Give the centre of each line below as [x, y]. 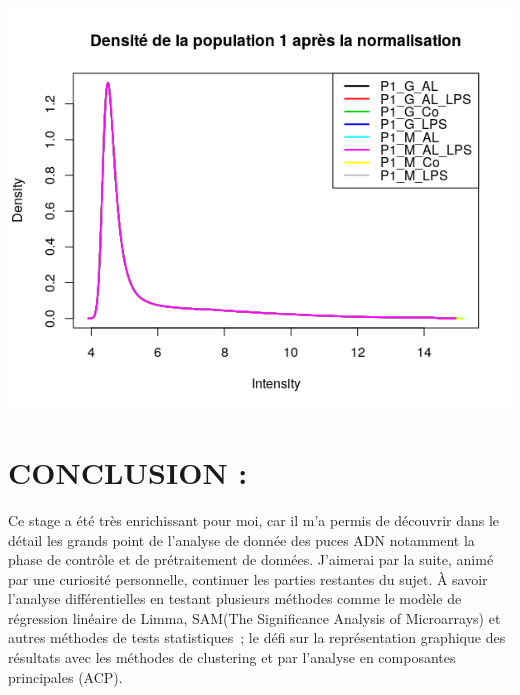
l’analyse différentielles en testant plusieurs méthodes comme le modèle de [235, 598]
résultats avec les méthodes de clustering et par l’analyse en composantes [232, 657]
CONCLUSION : [128, 471]
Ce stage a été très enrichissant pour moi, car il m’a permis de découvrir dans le [254, 519]
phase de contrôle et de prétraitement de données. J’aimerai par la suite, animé [251, 559]
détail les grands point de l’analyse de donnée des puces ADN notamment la [241, 539]
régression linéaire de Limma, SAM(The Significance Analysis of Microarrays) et [254, 617]
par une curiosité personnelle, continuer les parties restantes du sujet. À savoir [248, 578]
